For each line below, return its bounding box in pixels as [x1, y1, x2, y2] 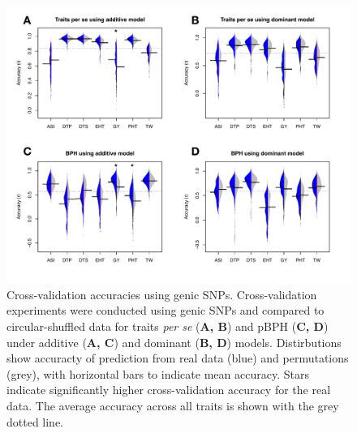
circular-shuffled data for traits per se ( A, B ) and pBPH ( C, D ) [6, 317, 329, 334]
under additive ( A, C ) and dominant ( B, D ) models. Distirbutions [6, 333, 342, 350]
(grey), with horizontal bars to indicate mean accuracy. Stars [6, 365, 309, 382]
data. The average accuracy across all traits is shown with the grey [6, 397, 339, 414]
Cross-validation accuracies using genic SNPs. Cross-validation [6, 285, 317, 302]
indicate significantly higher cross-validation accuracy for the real [6, 381, 331, 398]
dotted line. [6, 413, 64, 430]
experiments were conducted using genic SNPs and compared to [6, 302, 325, 319]
